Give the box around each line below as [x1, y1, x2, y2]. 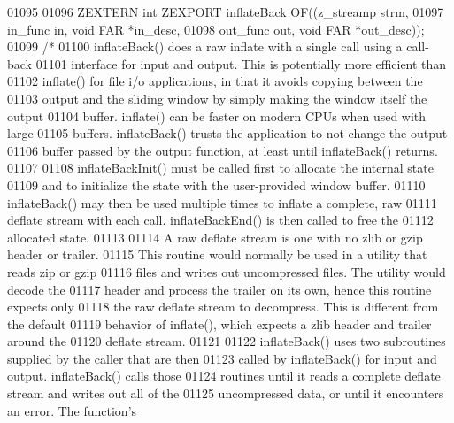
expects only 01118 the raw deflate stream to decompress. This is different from [7, 297, 439, 316]
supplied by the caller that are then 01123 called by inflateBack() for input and [7, 349, 437, 367]
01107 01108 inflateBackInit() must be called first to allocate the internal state [7, 158, 434, 177]
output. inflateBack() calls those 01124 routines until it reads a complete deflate [7, 366, 441, 385]
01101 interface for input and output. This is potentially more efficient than [35, 54, 447, 73]
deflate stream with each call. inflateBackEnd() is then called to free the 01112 [7, 211, 434, 229]
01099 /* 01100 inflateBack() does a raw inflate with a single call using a [7, 37, 403, 56]
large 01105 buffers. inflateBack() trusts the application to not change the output [7, 124, 448, 142]
